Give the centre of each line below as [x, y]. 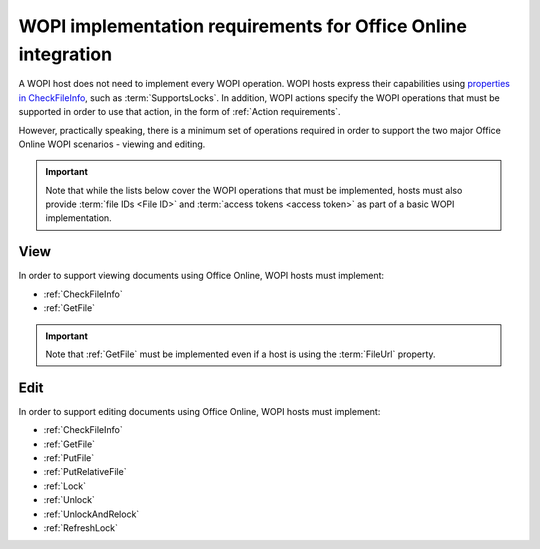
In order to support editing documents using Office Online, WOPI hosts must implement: [199, 411]
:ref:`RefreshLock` [81, 527]
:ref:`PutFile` [69, 458]
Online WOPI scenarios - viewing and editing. [112, 144]
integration [65, 54]
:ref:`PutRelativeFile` [85, 472]
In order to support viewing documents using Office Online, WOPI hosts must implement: [201, 276]
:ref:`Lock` [65, 486]
